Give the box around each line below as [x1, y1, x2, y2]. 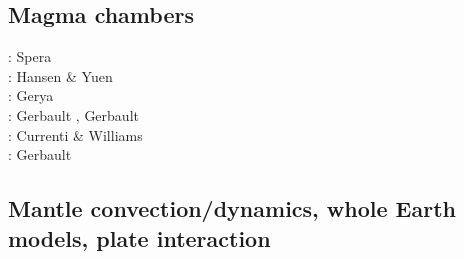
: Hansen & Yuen [8, 65, 113, 86]
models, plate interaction [8, 222, 271, 253]
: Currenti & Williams [8, 124, 143, 145]
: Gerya [8, 85, 54, 106]
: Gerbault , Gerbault [8, 104, 139, 125]
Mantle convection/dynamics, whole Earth [8, 193, 456, 224]
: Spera [8, 46, 52, 67]
